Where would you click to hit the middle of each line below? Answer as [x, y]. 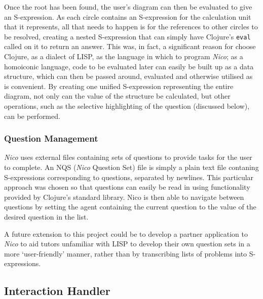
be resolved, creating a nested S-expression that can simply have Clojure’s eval [127, 36]
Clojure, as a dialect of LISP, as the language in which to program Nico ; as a [124, 56]
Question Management [51, 138]
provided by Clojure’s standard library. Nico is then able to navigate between [124, 197]
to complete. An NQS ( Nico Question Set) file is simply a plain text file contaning [131, 167]
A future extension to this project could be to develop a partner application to [126, 233]
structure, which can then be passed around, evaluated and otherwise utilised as [128, 76]
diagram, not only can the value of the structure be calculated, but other [117, 96]
